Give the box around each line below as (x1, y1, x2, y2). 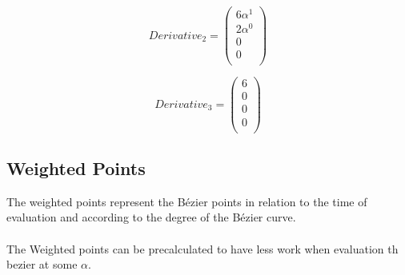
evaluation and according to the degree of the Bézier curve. (6, 209, 296, 225)
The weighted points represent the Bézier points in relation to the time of (6, 193, 367, 209)
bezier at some (6, 256, 78, 273)
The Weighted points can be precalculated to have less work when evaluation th (6, 240, 399, 257)
